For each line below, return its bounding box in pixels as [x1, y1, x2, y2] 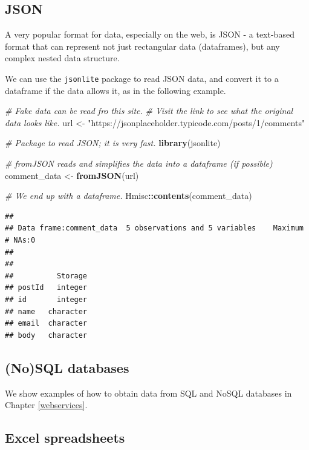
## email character [5, 319, 88, 328]
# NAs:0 [5, 235, 36, 244]
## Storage [5, 271, 88, 280]
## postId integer [5, 283, 88, 292]
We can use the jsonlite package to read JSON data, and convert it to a [5, 72, 279, 84]
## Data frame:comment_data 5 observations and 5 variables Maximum [5, 224, 304, 233]
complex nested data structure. [5, 52, 120, 64]
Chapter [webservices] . [5, 398, 88, 411]
